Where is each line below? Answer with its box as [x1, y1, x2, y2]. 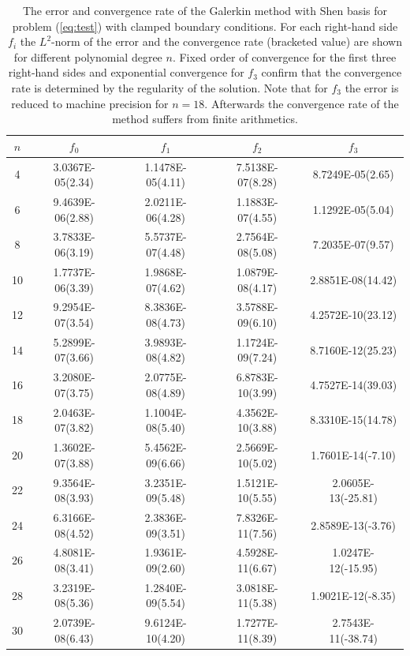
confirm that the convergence [261, 64, 402, 81]
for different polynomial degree [13, 48, 162, 65]
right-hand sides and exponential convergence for [8, 64, 244, 81]
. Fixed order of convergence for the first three [172, 48, 397, 65]
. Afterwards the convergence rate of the [204, 95, 399, 111]
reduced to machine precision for [11, 95, 169, 111]
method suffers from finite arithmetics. [112, 111, 298, 127]
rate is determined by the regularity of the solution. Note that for [11, 79, 328, 96]
